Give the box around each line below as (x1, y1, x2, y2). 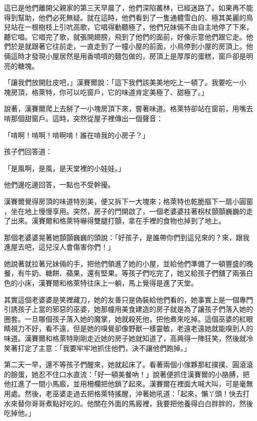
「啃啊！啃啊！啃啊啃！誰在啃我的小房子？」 (4, 129, 149, 140)
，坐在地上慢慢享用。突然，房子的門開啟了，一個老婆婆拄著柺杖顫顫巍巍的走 (4, 206, 253, 216)
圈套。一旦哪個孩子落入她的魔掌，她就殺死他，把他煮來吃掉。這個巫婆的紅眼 (4, 313, 253, 324)
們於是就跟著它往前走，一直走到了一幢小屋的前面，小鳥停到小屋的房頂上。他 (4, 41, 253, 51)
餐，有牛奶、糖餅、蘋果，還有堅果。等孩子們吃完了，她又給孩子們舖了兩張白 (4, 268, 253, 278)
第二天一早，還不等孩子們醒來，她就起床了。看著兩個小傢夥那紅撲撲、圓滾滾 (4, 359, 253, 370)
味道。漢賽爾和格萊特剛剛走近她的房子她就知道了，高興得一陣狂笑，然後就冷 (4, 333, 253, 343)
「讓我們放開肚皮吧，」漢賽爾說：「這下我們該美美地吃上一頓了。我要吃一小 (4, 77, 246, 87)
